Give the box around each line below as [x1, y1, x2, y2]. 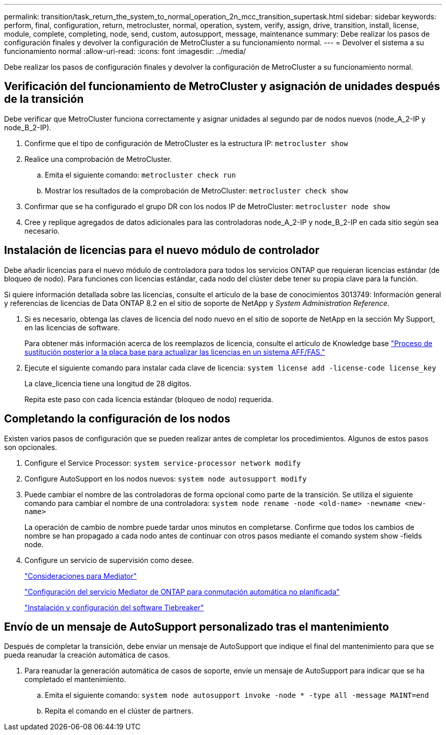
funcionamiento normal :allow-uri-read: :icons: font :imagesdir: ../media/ [4, 47, 246, 55]
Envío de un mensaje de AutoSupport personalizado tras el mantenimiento [4, 620, 389, 633]
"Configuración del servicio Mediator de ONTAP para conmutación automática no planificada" [24, 587, 340, 596]
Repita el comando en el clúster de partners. [45, 706, 193, 716]
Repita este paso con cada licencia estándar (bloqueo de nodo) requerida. [24, 394, 273, 404]
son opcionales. [4, 442, 57, 451]
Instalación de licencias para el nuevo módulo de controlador [4, 244, 320, 257]
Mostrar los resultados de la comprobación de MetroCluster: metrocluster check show [45, 186, 348, 195]
